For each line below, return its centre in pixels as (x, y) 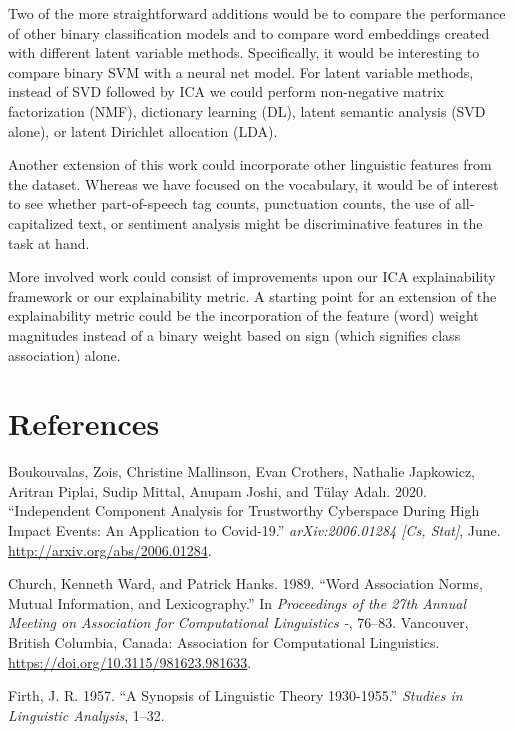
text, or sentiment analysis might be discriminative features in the (280, 222)
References (84, 423)
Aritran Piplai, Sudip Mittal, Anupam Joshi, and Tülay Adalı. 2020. (217, 490)
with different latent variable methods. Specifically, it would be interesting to (244, 52)
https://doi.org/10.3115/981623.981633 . (130, 661)
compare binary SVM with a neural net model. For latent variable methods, (241, 71)
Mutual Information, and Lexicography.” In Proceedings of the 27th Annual (237, 602)
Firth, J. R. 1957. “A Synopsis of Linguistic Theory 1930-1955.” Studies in (235, 695)
